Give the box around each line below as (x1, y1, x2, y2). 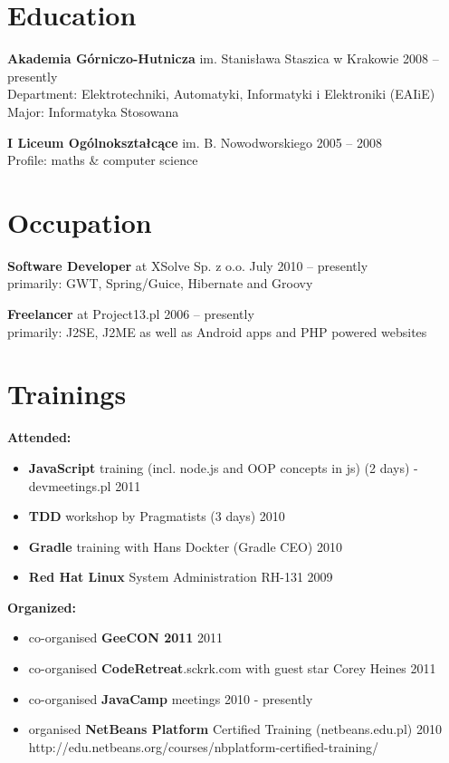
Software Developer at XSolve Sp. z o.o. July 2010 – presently (7, 256, 368, 275)
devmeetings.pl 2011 (28, 476, 141, 495)
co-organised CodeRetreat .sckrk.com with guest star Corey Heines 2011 (28, 659, 436, 678)
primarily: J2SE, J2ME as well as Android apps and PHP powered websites (7, 322, 427, 341)
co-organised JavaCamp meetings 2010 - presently (28, 689, 313, 708)
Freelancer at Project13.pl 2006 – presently (7, 304, 254, 323)
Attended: (7, 428, 72, 447)
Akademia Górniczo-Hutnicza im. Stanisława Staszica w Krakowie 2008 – (7, 49, 439, 68)
